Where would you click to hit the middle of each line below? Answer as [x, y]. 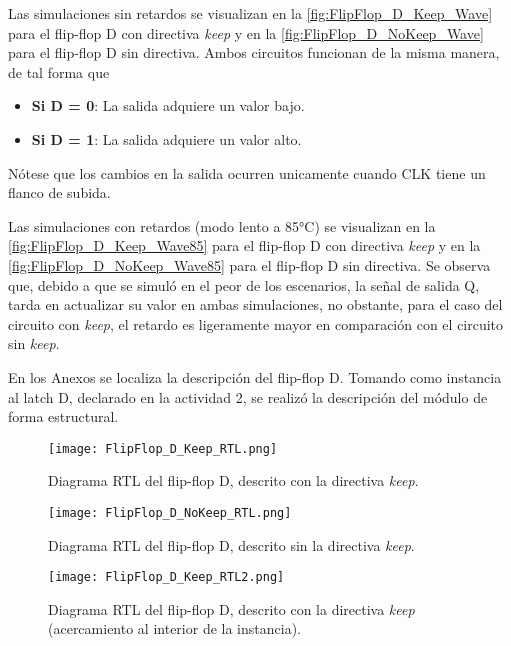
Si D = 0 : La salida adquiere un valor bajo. [168, 105]
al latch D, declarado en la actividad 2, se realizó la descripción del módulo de [248, 396]
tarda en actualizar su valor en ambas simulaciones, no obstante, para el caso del [255, 304]
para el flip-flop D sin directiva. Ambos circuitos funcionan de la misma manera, [254, 52]
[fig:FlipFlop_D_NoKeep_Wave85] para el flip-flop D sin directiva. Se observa [249, 264]
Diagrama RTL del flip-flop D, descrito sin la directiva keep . [231, 544]
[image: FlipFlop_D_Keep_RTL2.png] [166, 577]
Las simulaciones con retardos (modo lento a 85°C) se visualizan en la [222, 225]
